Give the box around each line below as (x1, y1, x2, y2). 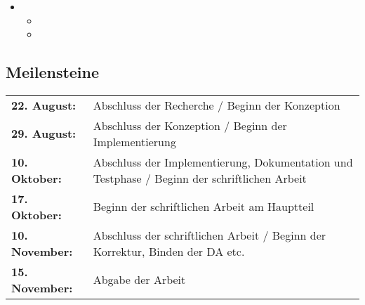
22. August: (11, 96, 77, 113)
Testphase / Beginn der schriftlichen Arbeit (93, 169, 307, 186)
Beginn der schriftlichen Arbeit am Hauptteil (93, 198, 314, 215)
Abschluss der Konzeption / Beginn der (93, 117, 287, 134)
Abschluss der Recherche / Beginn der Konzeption (93, 96, 340, 113)
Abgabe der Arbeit (93, 271, 186, 288)
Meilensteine (6, 61, 100, 83)
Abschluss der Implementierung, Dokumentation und (93, 153, 353, 170)
